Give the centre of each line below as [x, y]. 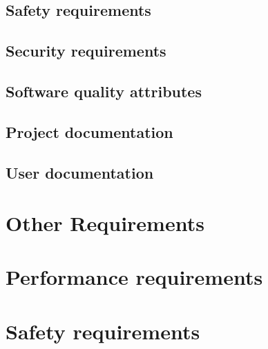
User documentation [80, 172]
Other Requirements [105, 223]
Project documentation [89, 131]
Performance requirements [134, 277]
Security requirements [86, 51]
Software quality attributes [104, 91]
